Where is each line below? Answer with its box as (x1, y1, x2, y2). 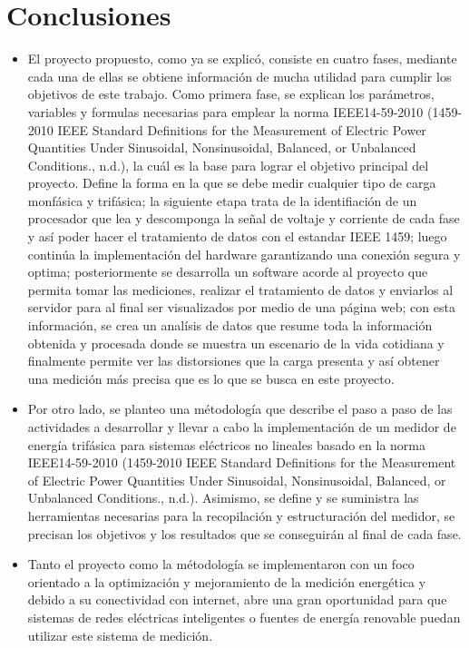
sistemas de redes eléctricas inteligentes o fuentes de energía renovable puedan (27, 607, 461, 626)
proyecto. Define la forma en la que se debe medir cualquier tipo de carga (27, 173, 436, 192)
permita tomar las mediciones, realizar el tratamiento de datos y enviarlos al (27, 280, 454, 299)
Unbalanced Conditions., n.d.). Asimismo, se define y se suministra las (27, 488, 419, 507)
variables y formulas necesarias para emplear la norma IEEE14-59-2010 (27, 102, 424, 121)
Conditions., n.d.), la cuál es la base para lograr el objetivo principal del (27, 155, 429, 174)
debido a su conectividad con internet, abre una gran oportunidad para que (27, 590, 447, 609)
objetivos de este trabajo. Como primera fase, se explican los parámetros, (27, 84, 435, 103)
